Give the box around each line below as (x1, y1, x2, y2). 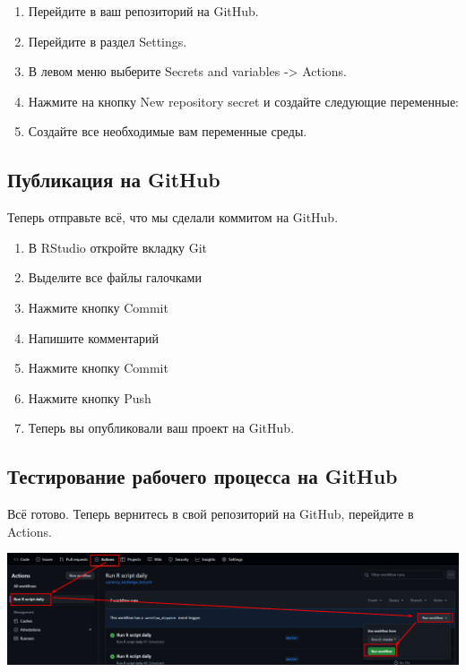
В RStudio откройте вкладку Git (28, 237, 208, 256)
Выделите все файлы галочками (28, 268, 202, 287)
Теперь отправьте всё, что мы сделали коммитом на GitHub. (7, 208, 339, 227)
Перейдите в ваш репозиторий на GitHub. (28, 2, 259, 20)
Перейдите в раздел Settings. (28, 31, 187, 50)
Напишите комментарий (28, 328, 159, 347)
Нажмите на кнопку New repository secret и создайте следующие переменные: (28, 91, 459, 110)
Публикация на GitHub (7, 166, 220, 194)
